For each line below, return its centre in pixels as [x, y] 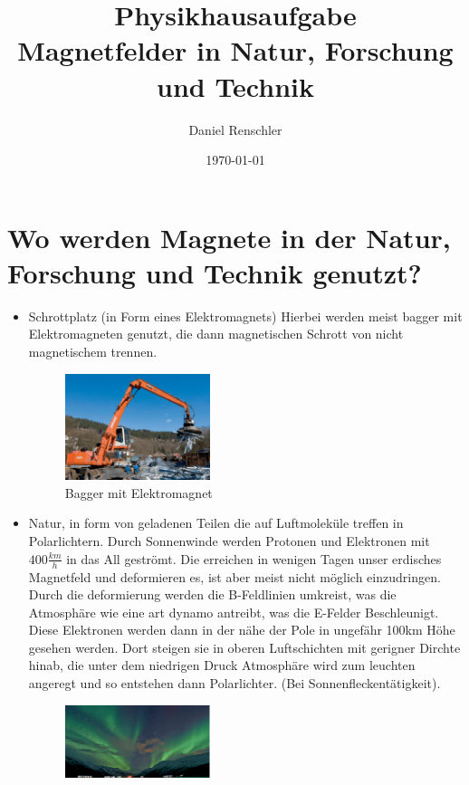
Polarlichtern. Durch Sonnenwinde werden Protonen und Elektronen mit [229, 541]
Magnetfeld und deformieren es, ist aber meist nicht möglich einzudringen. [234, 576]
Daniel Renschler [235, 129]
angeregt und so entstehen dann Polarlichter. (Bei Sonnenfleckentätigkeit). [234, 683]
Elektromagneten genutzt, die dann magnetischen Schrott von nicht [216, 334]
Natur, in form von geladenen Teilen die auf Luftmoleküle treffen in [216, 523]
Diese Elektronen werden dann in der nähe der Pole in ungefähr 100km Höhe [242, 630]
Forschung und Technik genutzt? [215, 272]
